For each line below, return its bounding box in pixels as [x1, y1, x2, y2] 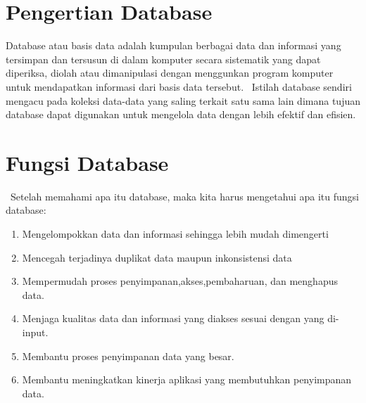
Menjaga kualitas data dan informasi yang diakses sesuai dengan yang [22, 311, 324, 326]
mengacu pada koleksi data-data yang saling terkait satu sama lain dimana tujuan [6, 93, 360, 108]
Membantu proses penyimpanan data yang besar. [22, 348, 234, 363]
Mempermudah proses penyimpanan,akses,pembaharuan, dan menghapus [22, 274, 338, 288]
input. [22, 324, 49, 339]
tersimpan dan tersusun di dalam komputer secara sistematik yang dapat [6, 51, 321, 66]
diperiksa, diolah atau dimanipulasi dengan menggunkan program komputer [6, 65, 334, 80]
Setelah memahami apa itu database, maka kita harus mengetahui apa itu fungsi [10, 188, 359, 203]
